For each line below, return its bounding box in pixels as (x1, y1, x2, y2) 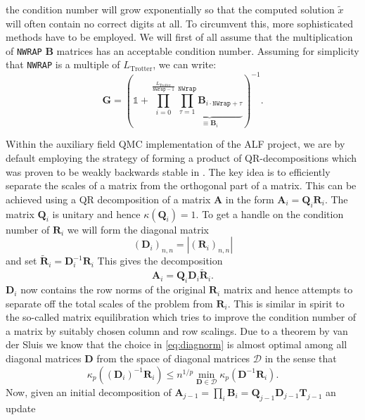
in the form (225, 191, 274, 206)
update (6, 400, 36, 415)
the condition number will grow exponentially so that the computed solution (6, 2, 335, 16)
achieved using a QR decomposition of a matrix (6, 191, 211, 206)
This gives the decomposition (97, 253, 223, 268)
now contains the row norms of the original (20, 282, 206, 297)
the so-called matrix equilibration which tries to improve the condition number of (6, 310, 357, 324)
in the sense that (264, 351, 337, 366)
